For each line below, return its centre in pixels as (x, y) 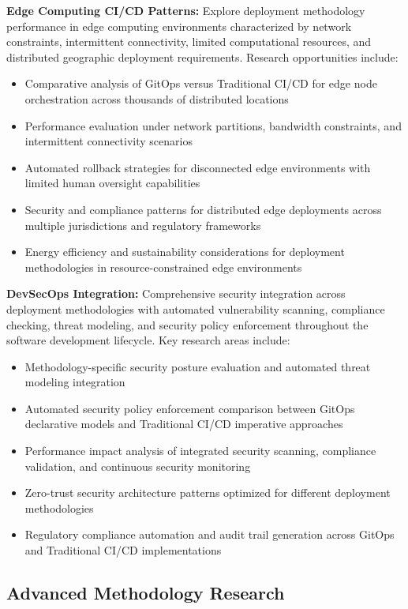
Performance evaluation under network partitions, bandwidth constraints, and (213, 125)
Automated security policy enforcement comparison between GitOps (190, 408)
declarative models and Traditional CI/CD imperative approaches (184, 424)
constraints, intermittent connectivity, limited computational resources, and (189, 41)
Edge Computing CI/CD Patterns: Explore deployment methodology (186, 10)
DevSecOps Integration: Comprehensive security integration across (176, 293)
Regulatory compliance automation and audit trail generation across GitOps (210, 534)
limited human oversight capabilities (112, 183)
